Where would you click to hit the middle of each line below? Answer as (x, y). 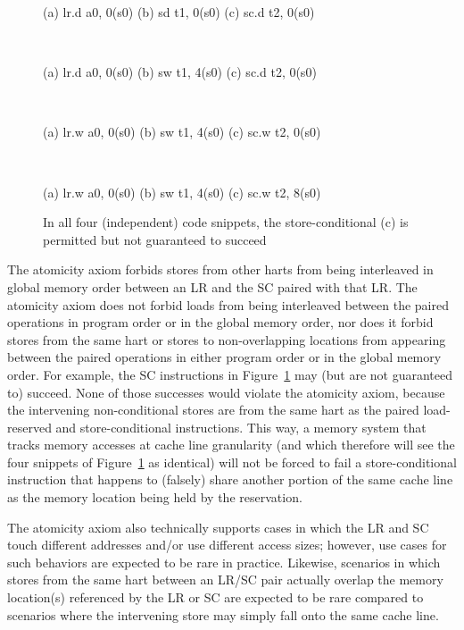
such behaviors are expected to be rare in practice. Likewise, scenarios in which (224, 562)
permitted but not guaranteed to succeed (155, 239)
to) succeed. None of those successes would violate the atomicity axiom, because (226, 392)
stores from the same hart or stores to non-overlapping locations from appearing (227, 339)
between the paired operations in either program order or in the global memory (224, 357)
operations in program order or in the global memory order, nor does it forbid (220, 322)
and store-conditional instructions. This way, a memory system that (241, 427)
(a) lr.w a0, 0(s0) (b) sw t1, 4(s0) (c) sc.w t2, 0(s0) (182, 132)
